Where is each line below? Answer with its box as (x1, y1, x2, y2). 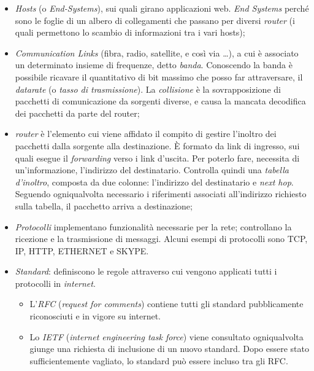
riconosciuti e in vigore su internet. (29, 310, 161, 322)
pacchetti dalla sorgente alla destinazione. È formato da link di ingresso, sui (15, 139, 300, 152)
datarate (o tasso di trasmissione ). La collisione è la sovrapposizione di (15, 82, 281, 95)
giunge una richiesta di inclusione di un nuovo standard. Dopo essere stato (29, 342, 309, 355)
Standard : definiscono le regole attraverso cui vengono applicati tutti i (15, 265, 277, 278)
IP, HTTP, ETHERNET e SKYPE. (15, 244, 149, 257)
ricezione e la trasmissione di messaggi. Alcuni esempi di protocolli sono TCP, (15, 232, 308, 245)
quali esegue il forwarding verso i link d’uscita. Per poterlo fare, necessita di (15, 151, 300, 164)
